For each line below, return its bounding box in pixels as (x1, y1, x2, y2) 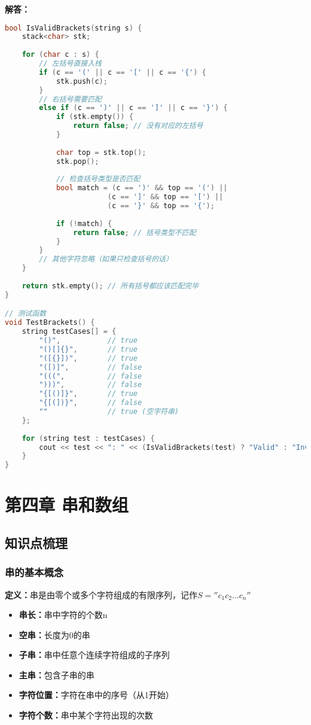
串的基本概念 (5, 565, 64, 580)
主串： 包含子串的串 (19, 668, 94, 681)
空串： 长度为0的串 (19, 628, 90, 641)
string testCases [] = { (22, 327, 117, 336)
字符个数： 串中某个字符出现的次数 (19, 709, 153, 721)
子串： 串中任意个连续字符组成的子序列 (19, 648, 170, 661)
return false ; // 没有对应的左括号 (73, 121, 203, 130)
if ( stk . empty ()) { (56, 112, 133, 121)
